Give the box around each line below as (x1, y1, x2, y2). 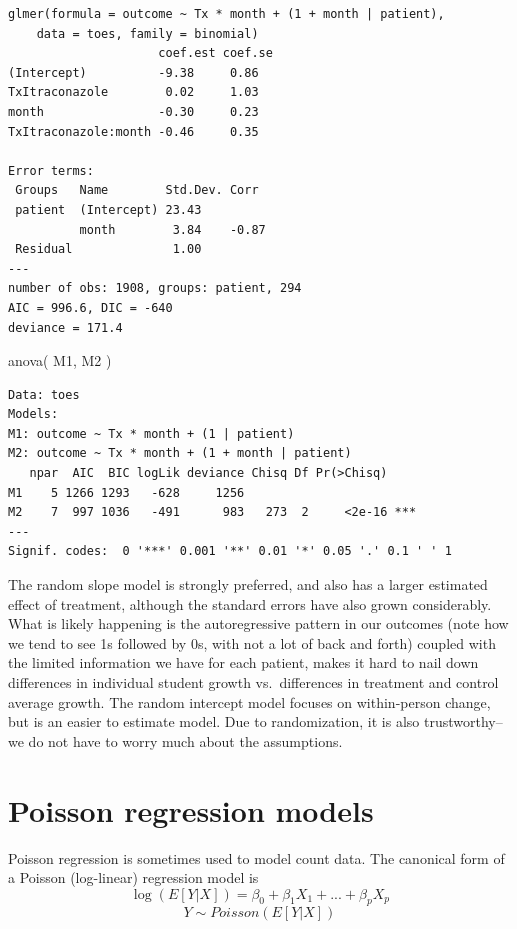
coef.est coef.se (158, 46, 273, 61)
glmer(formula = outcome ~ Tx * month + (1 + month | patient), (8, 7, 445, 21)
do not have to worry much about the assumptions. (28, 730, 343, 751)
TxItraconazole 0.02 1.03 (8, 85, 259, 100)
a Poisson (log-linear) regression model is (8, 867, 259, 888)
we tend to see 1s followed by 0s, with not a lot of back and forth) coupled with (8, 632, 496, 653)
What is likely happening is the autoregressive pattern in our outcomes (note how (8, 613, 509, 634)
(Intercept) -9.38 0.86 (8, 65, 259, 80)
